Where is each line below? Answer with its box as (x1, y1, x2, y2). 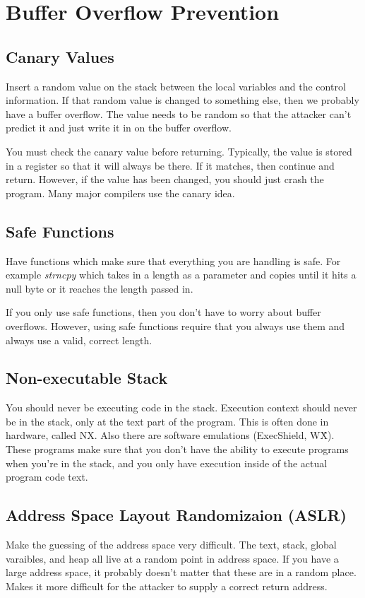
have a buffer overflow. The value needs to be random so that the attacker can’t (6, 106, 352, 121)
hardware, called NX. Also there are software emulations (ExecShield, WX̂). (6, 428, 335, 442)
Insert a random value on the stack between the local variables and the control (6, 78, 346, 93)
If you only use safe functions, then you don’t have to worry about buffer (6, 305, 321, 319)
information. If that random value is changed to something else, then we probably (6, 93, 359, 107)
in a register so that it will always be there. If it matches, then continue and (6, 158, 335, 172)
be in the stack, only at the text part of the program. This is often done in (6, 414, 329, 428)
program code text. (6, 469, 88, 484)
